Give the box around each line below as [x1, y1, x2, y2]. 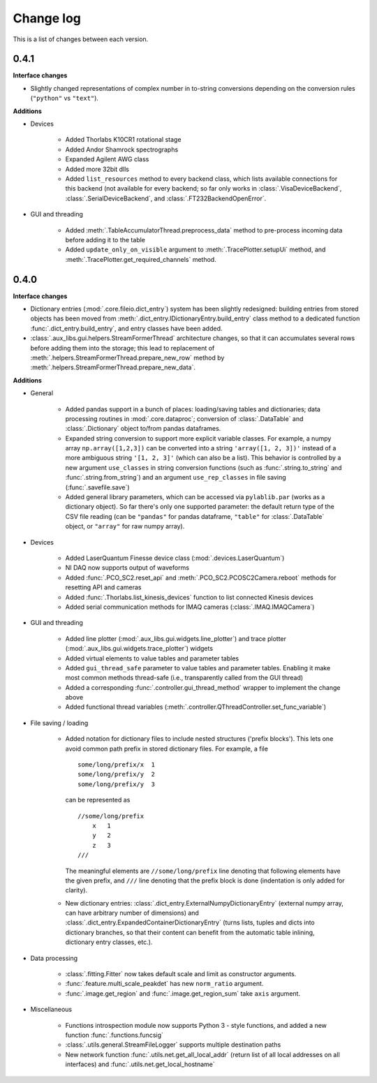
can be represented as [65, 796, 131, 804]
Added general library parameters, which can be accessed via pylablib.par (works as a [65, 493, 325, 501]
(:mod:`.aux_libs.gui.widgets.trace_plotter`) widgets [65, 644, 213, 653]
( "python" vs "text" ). [30, 94, 99, 103]
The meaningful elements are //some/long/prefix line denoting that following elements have [65, 867, 341, 875]
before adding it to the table [65, 235, 146, 244]
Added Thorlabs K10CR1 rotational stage [65, 135, 182, 144]
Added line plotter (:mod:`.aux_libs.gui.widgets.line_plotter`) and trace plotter [65, 634, 286, 642]
